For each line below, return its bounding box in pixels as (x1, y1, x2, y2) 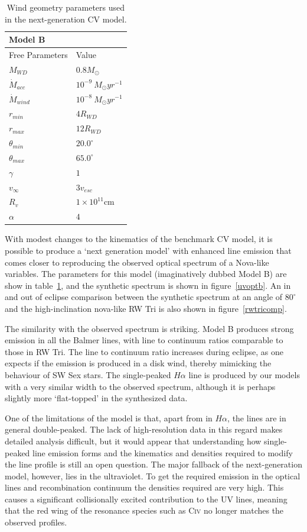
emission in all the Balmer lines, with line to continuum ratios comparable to (5, 334, 283, 346)
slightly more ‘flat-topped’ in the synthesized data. (5, 392, 188, 404)
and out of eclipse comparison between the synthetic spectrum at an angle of (5, 291, 283, 303)
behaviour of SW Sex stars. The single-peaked (5, 368, 171, 381)
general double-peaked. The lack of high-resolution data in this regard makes (5, 423, 283, 436)
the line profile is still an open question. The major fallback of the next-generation (5, 458, 302, 470)
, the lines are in (227, 411, 286, 424)
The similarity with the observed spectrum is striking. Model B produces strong (5, 322, 294, 334)
